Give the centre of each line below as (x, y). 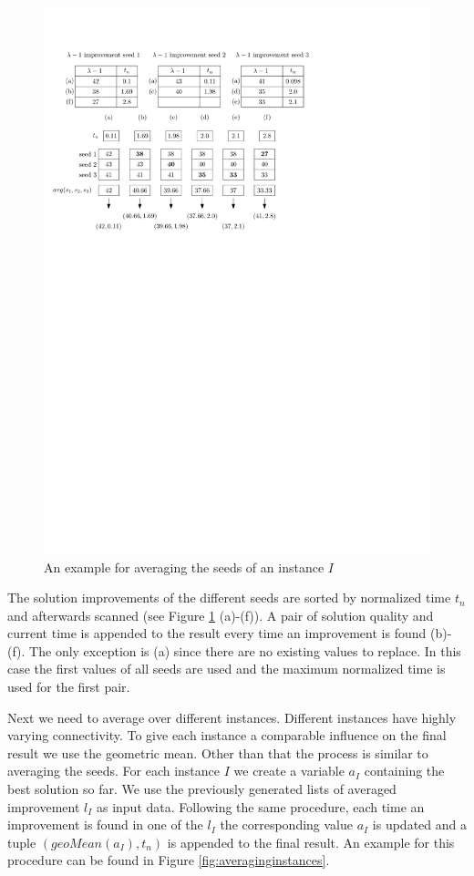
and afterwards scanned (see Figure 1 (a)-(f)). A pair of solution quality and (221, 615)
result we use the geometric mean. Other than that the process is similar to (218, 752)
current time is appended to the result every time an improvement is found (217, 633)
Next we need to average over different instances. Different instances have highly (232, 717)
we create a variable (289, 771)
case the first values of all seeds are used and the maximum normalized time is (227, 669)
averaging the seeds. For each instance (114, 771)
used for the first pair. (69, 687)
